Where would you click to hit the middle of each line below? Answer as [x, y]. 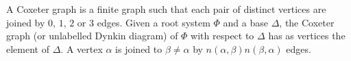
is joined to [139, 48]
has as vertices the [307, 36]
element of [28, 48]
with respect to [222, 36]
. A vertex [82, 48]
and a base [245, 22]
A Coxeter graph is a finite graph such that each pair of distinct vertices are [166, 9]
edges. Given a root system [154, 22]
